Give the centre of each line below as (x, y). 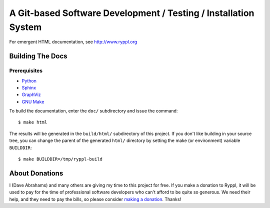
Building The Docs (38, 56)
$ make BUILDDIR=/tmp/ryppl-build (60, 159)
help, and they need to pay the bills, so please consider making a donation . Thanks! (95, 199)
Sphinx (29, 87)
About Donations (36, 173)
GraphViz (31, 94)
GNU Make (33, 101)
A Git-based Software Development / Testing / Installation (132, 13)
